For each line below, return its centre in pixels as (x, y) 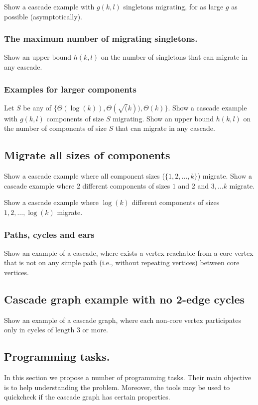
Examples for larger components (70, 89)
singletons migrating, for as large (173, 6)
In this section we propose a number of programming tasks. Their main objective (128, 377)
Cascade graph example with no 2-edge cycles (125, 299)
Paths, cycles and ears (49, 234)
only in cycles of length (39, 330)
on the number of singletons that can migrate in (174, 57)
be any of (37, 107)
